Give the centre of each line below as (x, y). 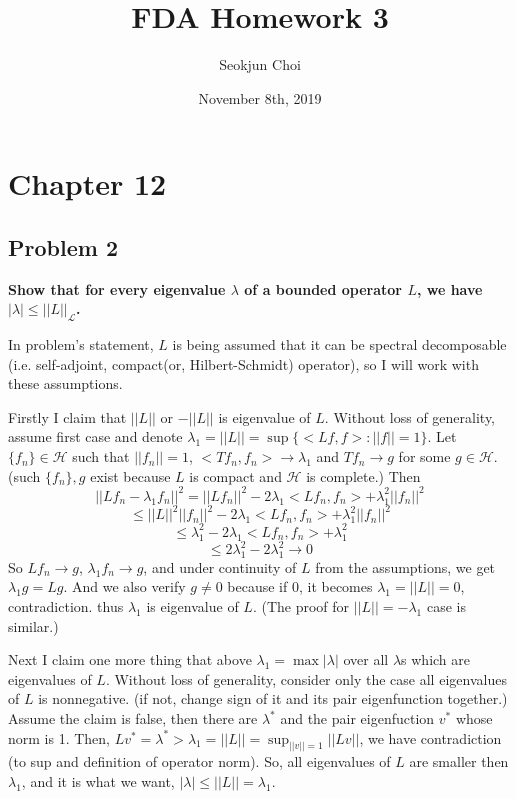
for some (424, 456)
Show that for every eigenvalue (117, 288)
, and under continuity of (220, 566)
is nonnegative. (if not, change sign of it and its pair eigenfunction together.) (273, 698)
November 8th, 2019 (260, 97)
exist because (130, 475)
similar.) (33, 625)
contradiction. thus (66, 606)
